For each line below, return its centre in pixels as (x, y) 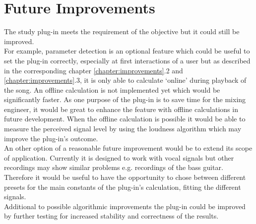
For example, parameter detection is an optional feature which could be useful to (127, 51)
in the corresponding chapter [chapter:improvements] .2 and (94, 70)
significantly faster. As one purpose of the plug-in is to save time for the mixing (125, 99)
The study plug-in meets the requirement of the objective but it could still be (122, 31)
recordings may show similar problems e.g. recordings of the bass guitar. (114, 167)
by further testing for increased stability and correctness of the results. (111, 216)
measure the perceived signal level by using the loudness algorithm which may (123, 129)
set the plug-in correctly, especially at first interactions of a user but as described (127, 60)
